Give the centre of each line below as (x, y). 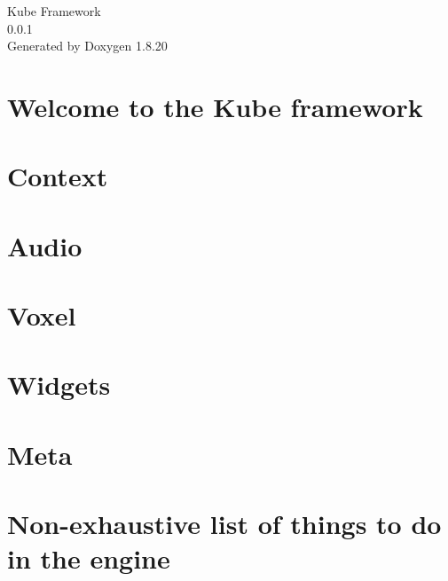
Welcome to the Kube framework (215, 106)
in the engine (89, 558)
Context (58, 176)
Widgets (59, 385)
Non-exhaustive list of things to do (224, 524)
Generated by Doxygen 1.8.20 (87, 46)
